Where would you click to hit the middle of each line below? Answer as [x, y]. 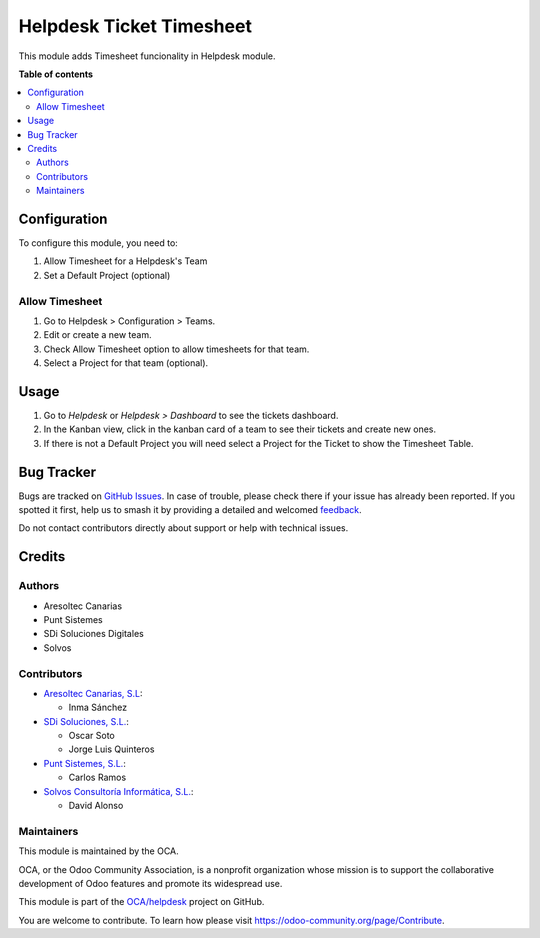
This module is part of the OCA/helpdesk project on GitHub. [141, 902]
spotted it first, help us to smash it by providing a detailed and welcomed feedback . [190, 510]
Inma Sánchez [98, 707]
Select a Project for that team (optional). [126, 363]
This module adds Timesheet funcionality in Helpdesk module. [147, 56]
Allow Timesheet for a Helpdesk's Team [125, 261]
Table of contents [56, 74]
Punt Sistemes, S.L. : [85, 763]
